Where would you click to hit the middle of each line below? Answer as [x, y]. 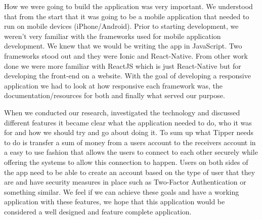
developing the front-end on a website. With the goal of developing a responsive [127, 76]
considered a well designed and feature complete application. [98, 211]
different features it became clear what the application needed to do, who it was [128, 122]
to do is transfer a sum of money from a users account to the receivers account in [130, 142]
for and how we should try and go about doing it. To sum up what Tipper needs [129, 132]
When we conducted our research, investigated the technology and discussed [122, 112]
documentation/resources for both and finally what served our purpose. [115, 95]
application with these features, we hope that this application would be [115, 202]
